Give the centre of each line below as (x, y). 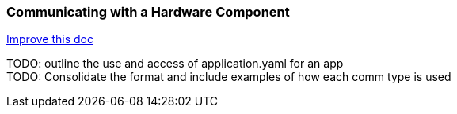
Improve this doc (50, 39)
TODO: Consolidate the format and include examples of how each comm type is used (229, 77)
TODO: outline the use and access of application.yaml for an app (175, 64)
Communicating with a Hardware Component (148, 12)
